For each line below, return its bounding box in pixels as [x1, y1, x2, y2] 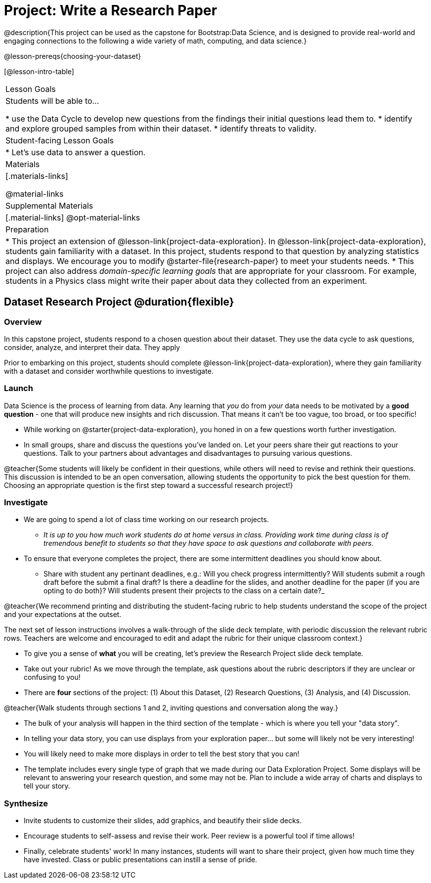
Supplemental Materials [5, 200, 93, 211]
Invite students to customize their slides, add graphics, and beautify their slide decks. [24, 816, 302, 825]
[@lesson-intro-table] [4, 67, 74, 76]
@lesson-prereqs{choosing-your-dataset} [4, 51, 141, 60]
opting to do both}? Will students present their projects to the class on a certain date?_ [43, 586, 325, 595]
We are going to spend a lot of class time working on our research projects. [24, 515, 269, 524]
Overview [4, 316, 42, 327]
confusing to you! [24, 673, 81, 682]
